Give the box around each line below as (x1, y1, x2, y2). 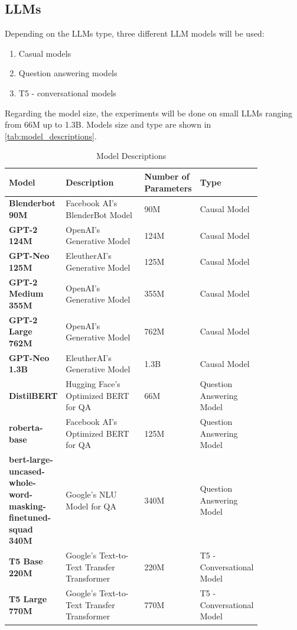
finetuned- (9, 511, 51, 524)
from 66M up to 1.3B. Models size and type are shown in (5, 118, 211, 131)
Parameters (144, 181, 192, 194)
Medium (9, 287, 44, 300)
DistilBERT (9, 389, 58, 401)
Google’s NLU (66, 488, 117, 501)
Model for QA (66, 499, 116, 512)
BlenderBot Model (66, 208, 132, 220)
